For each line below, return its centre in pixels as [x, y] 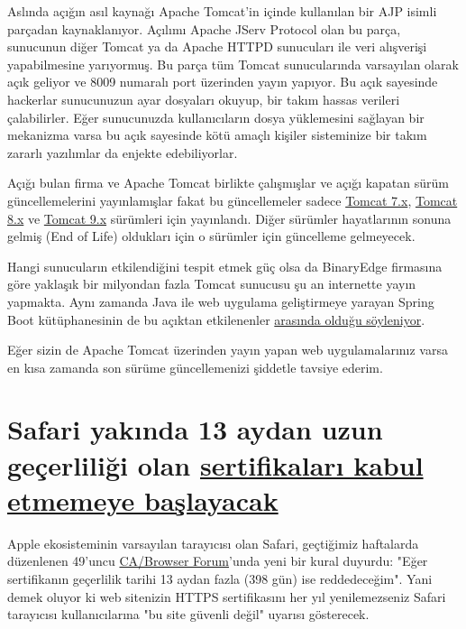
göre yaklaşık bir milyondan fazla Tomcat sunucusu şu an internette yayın [212, 284]
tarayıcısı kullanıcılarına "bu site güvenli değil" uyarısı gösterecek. [188, 614]
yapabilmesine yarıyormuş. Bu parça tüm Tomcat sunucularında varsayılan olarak [233, 64]
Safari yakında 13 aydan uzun [195, 429]
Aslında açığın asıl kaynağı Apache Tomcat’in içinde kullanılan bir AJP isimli [222, 11]
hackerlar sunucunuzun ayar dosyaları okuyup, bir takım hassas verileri [204, 99]
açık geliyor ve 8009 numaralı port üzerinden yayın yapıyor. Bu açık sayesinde [223, 82]
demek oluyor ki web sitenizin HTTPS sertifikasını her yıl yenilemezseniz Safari [227, 596]
